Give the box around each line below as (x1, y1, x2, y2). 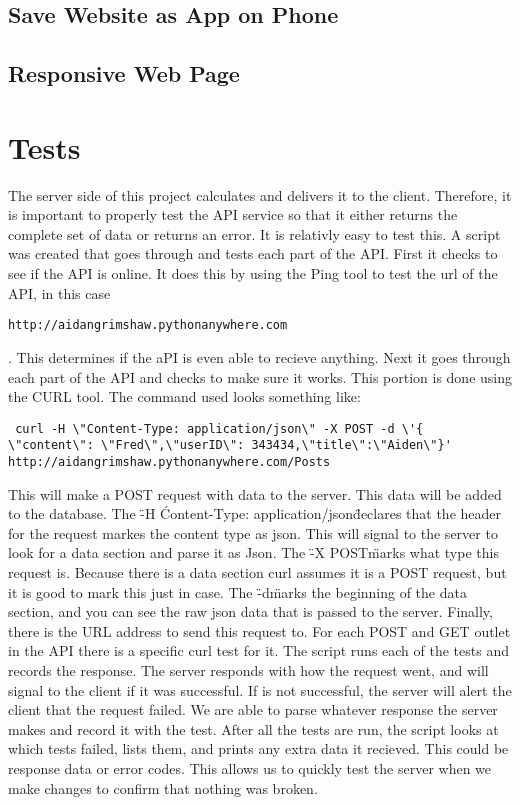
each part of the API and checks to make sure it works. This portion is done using (8, 366, 512, 387)
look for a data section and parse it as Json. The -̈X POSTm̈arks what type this (8, 542, 499, 563)
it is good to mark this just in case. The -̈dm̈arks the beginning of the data (8, 581, 467, 602)
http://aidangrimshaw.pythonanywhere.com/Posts (8, 455, 331, 469)
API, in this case (8, 282, 111, 303)
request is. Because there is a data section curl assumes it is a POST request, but (8, 562, 507, 583)
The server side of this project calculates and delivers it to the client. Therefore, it (8, 184, 512, 205)
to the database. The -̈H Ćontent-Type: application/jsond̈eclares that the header (8, 503, 502, 524)
